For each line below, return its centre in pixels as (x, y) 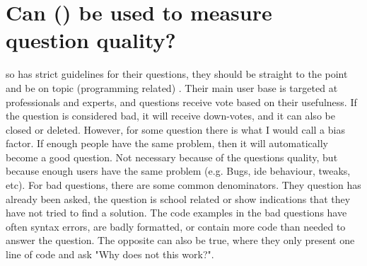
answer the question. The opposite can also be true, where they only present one (180, 240)
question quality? (91, 40)
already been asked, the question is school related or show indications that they (178, 198)
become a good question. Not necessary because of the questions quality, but (172, 157)
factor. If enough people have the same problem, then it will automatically (167, 143)
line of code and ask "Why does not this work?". (110, 254)
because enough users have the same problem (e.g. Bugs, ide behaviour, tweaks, (178, 171)
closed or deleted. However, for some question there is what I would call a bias (175, 129)
